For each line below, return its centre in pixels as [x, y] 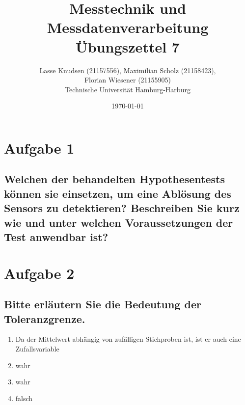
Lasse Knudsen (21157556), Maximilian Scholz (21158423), [128, 70]
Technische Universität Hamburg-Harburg [128, 89]
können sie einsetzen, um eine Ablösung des [118, 193]
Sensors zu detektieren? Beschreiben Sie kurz [122, 208]
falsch [24, 398]
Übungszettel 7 [128, 46]
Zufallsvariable [37, 348]
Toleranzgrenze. [45, 318]
